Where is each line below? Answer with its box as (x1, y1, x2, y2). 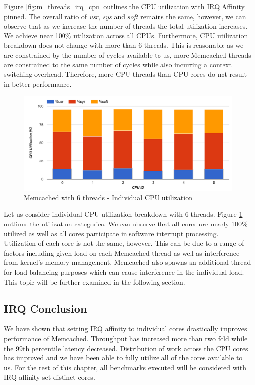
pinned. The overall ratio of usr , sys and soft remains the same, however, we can (4, 11, 246, 21)
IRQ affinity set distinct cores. (4, 372, 95, 382)
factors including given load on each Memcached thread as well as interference (4, 247, 240, 257)
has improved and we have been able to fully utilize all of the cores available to (4, 353, 243, 363)
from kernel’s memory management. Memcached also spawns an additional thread (4, 257, 251, 267)
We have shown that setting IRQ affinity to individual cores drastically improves (4, 323, 247, 334)
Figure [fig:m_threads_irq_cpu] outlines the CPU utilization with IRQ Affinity (4, 1, 245, 11)
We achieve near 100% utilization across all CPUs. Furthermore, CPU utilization (4, 30, 248, 40)
